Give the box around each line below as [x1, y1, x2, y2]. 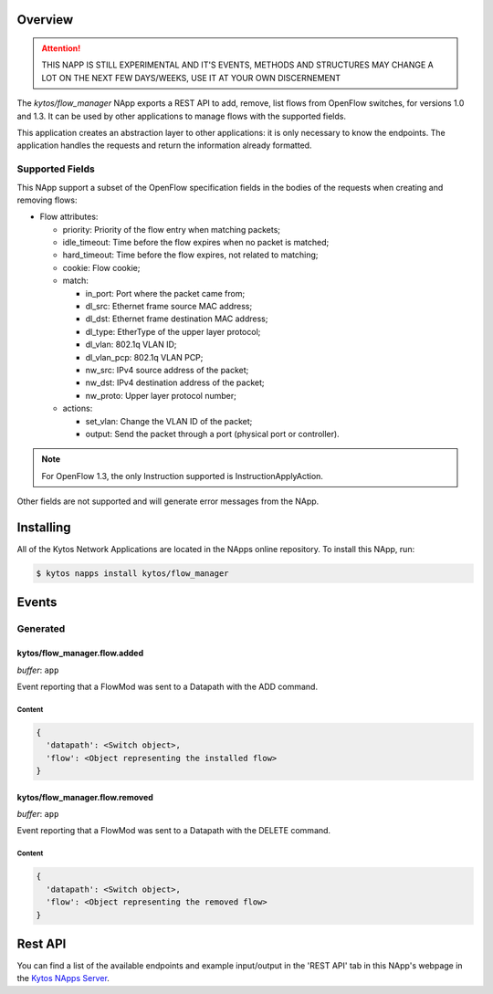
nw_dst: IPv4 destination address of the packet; [85, 377, 265, 388]
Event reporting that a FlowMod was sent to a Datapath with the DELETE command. [16, 825, 331, 836]
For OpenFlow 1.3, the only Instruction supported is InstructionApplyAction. [41, 470, 324, 481]
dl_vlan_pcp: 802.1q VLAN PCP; [85, 351, 204, 362]
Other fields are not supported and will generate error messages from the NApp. [16, 496, 320, 507]
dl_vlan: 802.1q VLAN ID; [85, 339, 177, 351]
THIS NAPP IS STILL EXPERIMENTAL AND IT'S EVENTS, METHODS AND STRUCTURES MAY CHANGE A [41, 59, 434, 70]
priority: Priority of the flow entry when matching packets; [62, 224, 281, 235]
